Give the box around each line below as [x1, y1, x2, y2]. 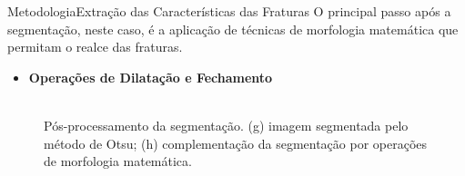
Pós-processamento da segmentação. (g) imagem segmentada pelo [44, 115, 409, 134]
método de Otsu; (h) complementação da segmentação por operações [44, 133, 428, 152]
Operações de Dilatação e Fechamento [28, 67, 273, 86]
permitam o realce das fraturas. [7, 37, 183, 56]
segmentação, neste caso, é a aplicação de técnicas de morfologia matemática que [7, 19, 459, 38]
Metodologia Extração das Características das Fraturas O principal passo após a [7, 2, 451, 20]
